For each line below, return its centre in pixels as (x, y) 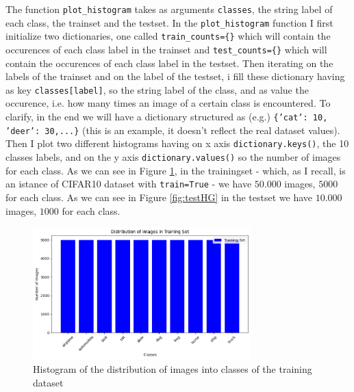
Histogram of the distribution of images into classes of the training (173, 368)
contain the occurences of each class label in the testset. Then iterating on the (169, 63)
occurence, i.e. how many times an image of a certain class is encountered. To (168, 103)
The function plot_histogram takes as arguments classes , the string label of (169, 9)
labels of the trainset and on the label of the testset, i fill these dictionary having (175, 76)
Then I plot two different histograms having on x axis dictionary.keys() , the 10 (177, 143)
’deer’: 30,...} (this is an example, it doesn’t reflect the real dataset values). (173, 130)
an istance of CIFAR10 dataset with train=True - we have (129, 184)
